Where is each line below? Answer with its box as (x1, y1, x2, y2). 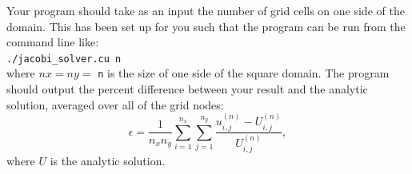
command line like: (6, 34, 99, 50)
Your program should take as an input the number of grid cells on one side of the (6, 2, 405, 18)
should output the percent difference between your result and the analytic (6, 81, 368, 97)
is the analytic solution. (50, 152, 166, 168)
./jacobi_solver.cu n (6, 53, 122, 65)
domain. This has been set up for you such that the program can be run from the (6, 18, 406, 34)
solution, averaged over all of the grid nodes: (6, 96, 224, 113)
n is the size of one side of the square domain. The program (98, 65, 390, 81)
